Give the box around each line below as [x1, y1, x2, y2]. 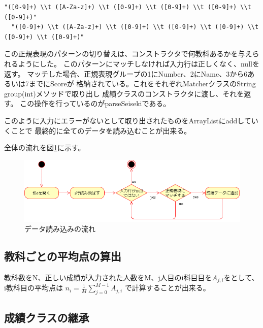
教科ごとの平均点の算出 [4, 248, 121, 264]
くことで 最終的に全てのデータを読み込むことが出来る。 [4, 125, 191, 136]
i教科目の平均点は [4, 282, 63, 293]
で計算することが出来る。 [124, 282, 210, 293]
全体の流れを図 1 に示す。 [4, 142, 85, 153]
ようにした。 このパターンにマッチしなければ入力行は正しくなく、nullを [18, 58, 259, 69]
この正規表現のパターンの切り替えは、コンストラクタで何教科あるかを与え [4, 48, 252, 59]
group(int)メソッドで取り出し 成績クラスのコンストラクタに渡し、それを [4, 88, 244, 99]
